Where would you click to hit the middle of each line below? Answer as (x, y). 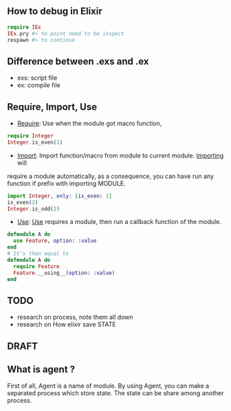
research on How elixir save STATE (66, 324)
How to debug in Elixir (55, 11)
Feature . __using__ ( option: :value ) (64, 273)
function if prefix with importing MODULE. (66, 183)
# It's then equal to (38, 254)
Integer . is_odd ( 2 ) (33, 209)
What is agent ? (41, 369)
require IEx (24, 27)
